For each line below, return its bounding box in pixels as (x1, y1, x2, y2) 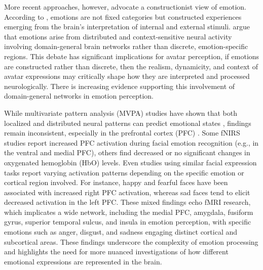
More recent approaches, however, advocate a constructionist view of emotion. (4, 2, 246, 12)
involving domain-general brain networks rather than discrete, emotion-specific (4, 41, 248, 52)
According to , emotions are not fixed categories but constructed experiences (4, 11, 242, 22)
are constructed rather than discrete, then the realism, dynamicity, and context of (4, 61, 258, 71)
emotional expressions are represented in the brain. (4, 256, 162, 266)
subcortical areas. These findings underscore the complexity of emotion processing (4, 236, 258, 247)
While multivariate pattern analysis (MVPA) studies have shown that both (4, 107, 237, 118)
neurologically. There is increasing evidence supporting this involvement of (4, 80, 235, 91)
